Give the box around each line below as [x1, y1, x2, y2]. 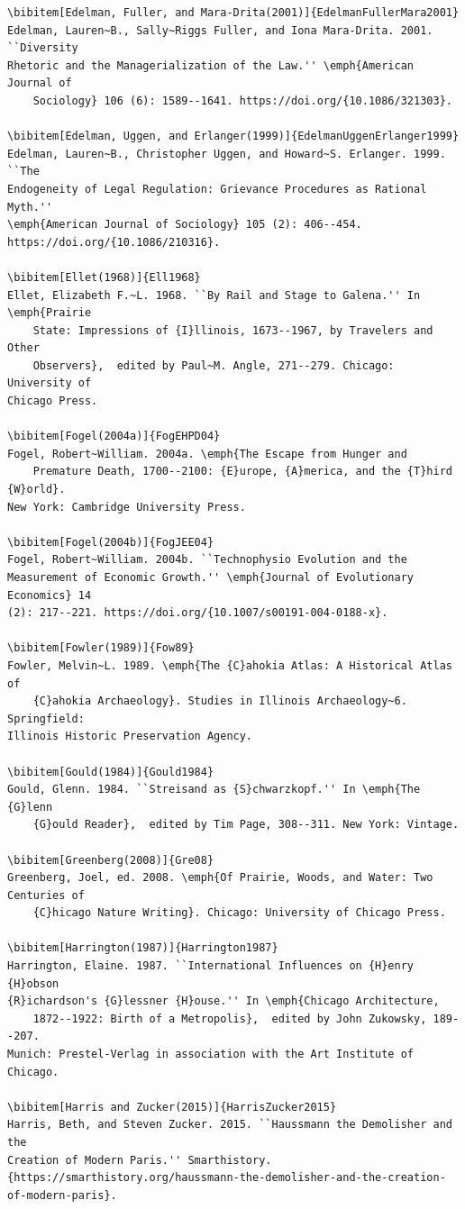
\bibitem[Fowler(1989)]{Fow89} [7, 641, 195, 655]
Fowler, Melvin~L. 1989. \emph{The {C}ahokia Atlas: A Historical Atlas [7, 659, 452, 672]
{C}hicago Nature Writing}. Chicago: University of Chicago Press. [32, 906, 446, 920]
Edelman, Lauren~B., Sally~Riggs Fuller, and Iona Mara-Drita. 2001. [7, 23, 433, 37]
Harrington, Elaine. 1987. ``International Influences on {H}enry [7, 959, 415, 973]
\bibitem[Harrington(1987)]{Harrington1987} [7, 941, 278, 955]
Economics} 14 [7, 588, 92, 602]
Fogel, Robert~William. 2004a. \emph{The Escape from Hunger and [7, 447, 407, 460]
